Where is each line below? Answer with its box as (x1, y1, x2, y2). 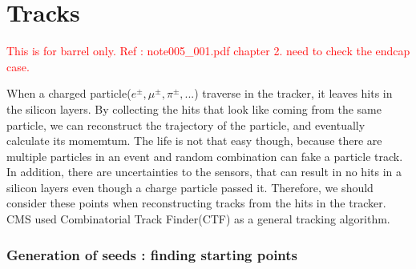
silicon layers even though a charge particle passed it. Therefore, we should (6, 179, 374, 195)
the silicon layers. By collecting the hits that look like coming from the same (6, 100, 382, 117)
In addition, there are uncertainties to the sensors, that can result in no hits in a (6, 163, 402, 180)
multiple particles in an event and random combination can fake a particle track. (6, 147, 403, 164)
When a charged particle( (6, 85, 131, 102)
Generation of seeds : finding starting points (6, 244, 298, 264)
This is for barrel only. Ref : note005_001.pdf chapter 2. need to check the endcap (6, 42, 410, 59)
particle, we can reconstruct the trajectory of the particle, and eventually (6, 116, 366, 133)
